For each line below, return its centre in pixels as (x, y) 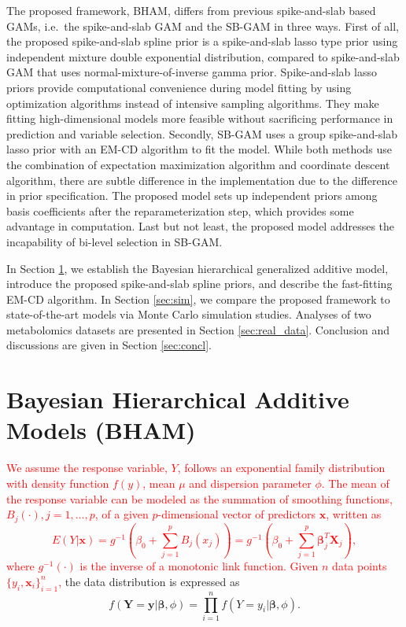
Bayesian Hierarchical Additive (178, 399)
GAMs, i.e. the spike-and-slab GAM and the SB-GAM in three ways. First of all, (203, 26)
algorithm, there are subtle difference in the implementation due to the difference (202, 180)
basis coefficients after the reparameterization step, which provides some (180, 210)
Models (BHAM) (101, 430)
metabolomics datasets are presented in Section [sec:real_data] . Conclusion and (198, 329)
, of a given (122, 514)
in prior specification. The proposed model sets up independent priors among (192, 195)
